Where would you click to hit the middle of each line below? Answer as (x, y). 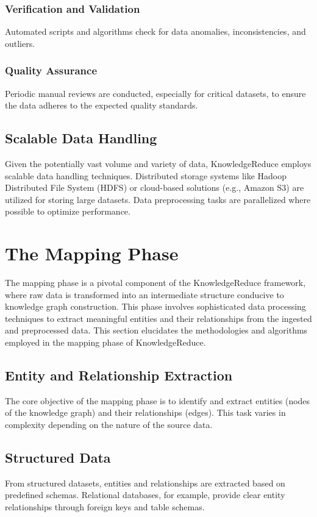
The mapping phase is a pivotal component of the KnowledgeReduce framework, (155, 283)
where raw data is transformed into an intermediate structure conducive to (144, 294)
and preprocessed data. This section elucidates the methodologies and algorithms (156, 330)
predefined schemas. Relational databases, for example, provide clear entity (145, 495)
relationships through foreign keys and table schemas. (105, 507)
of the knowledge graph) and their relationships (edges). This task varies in (145, 412)
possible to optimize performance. (68, 211)
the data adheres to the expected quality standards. (102, 105)
